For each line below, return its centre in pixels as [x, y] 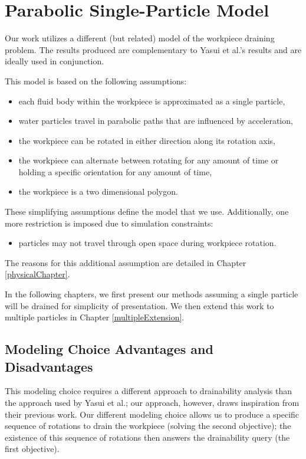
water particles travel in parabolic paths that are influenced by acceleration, [156, 121]
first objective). [32, 449]
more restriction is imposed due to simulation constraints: [109, 223]
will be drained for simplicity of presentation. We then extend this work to [139, 305]
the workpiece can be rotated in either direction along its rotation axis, [147, 140]
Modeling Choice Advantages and [109, 349]
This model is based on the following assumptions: [96, 81]
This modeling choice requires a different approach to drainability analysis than [149, 391]
